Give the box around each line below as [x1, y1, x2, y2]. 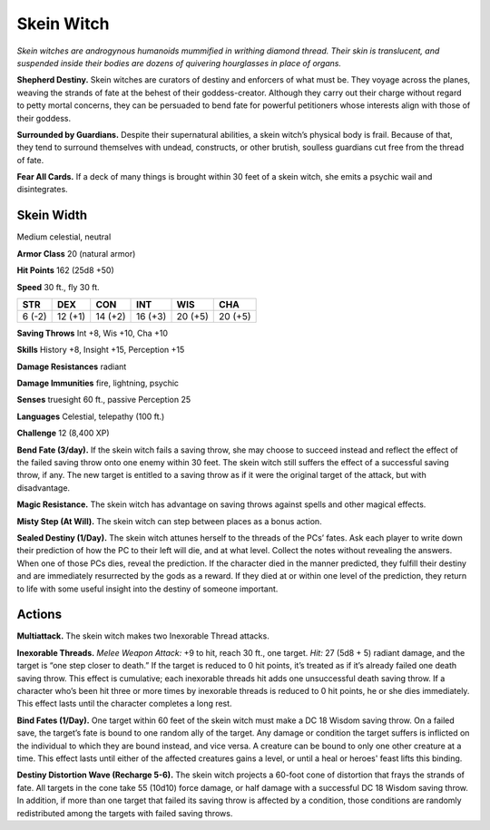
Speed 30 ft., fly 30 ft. [16, 281, 100, 292]
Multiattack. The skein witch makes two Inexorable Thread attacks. [16, 630, 269, 641]
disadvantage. [16, 482, 71, 493]
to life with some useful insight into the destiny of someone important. [16, 583, 279, 594]
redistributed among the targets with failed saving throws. [16, 807, 233, 818]
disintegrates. [16, 184, 68, 195]
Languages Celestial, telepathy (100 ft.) [16, 411, 165, 422]
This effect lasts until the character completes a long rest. [16, 698, 232, 709]
